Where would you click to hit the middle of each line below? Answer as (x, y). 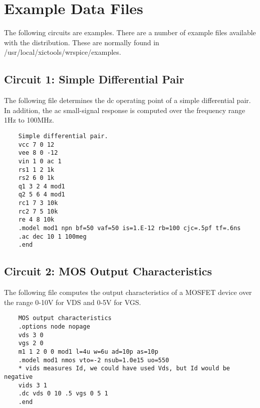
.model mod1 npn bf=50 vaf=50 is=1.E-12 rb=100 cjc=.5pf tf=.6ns (129, 228)
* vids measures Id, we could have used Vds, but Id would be (124, 369)
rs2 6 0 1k (36, 178)
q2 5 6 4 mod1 (42, 195)
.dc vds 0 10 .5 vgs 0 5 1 (63, 394)
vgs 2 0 (31, 343)
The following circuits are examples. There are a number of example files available (130, 32)
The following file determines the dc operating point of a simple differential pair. (127, 100)
